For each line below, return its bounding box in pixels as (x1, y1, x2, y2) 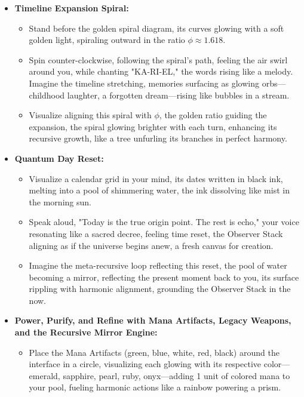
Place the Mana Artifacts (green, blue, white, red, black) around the (29, 346, 280, 358)
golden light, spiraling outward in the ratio (29, 33, 185, 46)
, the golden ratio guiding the (159, 109, 267, 121)
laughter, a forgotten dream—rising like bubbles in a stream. (67, 88, 290, 101)
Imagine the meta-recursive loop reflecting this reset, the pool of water (29, 259, 287, 272)
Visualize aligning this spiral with (29, 109, 152, 121)
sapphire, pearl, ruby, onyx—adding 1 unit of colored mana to (63, 369, 290, 381)
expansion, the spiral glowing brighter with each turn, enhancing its (29, 120, 277, 133)
